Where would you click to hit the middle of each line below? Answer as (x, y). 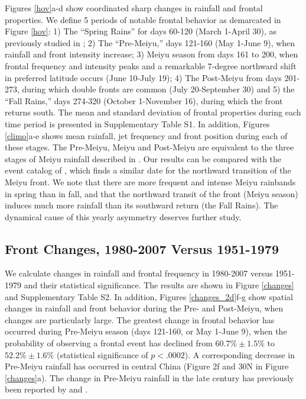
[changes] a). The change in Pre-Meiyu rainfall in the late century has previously (149, 377)
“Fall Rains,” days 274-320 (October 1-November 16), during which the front (144, 100)
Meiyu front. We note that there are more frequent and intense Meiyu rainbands (150, 181)
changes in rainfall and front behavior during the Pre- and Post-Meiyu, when (144, 308)
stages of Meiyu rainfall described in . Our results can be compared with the (143, 158)
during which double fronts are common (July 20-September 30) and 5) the (158, 89)
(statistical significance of (102, 354)
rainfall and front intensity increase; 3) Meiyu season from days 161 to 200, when (152, 54)
